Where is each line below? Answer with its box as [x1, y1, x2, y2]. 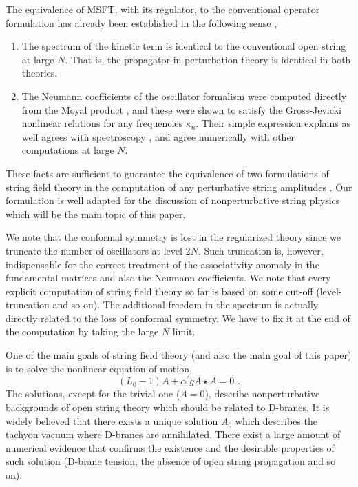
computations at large [21, 143, 114, 157]
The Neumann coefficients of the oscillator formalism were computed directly [21, 88, 347, 103]
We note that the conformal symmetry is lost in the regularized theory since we [6, 230, 341, 244]
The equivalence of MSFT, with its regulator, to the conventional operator [6, 2, 320, 16]
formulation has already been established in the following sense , [6, 15, 277, 30]
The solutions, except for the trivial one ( [6, 386, 180, 401]
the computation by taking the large [6, 324, 159, 339]
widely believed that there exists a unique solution [6, 413, 218, 428]
